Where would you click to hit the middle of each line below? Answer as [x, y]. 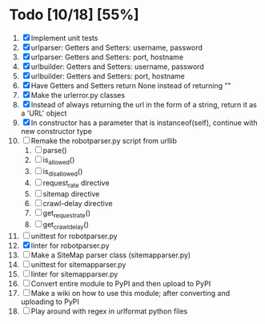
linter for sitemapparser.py [74, 273]
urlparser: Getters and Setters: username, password [116, 47]
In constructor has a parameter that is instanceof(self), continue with [145, 123]
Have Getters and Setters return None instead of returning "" [131, 85]
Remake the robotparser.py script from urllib [104, 140]
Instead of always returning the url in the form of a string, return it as [144, 104]
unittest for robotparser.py [74, 236]
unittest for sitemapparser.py [78, 264]
